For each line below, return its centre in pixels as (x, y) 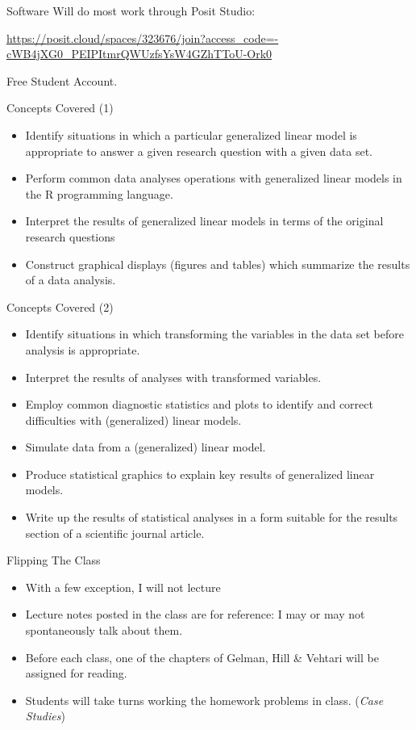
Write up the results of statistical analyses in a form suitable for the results (212, 517)
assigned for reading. (76, 673)
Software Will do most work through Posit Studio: (131, 10)
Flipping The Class (54, 560)
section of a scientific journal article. (115, 533)
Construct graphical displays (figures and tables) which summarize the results (218, 264)
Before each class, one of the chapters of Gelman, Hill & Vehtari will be (202, 657)
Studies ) (45, 716)
